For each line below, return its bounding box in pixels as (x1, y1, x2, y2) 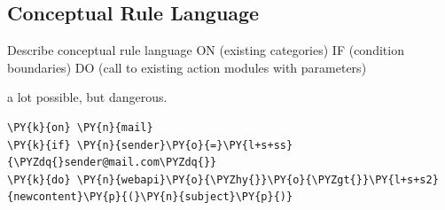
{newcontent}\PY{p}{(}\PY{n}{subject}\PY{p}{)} (7, 191, 293, 204)
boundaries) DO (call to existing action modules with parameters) (7, 58, 367, 76)
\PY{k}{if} (7, 138, 71, 152)
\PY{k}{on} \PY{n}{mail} (7, 121, 153, 134)
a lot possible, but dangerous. (7, 88, 168, 106)
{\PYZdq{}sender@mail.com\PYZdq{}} (7, 156, 217, 169)
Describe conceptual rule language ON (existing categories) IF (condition (7, 41, 404, 59)
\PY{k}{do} (7, 173, 71, 186)
